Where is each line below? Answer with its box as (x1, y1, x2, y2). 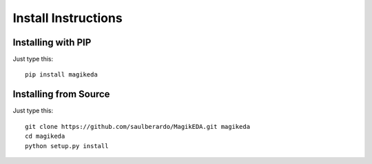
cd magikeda (25, 132, 65, 141)
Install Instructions (12, 10, 123, 25)
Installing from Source (12, 88, 110, 100)
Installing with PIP (12, 37, 92, 48)
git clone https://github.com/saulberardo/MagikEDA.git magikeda (25, 123, 251, 130)
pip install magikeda (25, 71, 98, 79)
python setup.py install (25, 142, 109, 150)
